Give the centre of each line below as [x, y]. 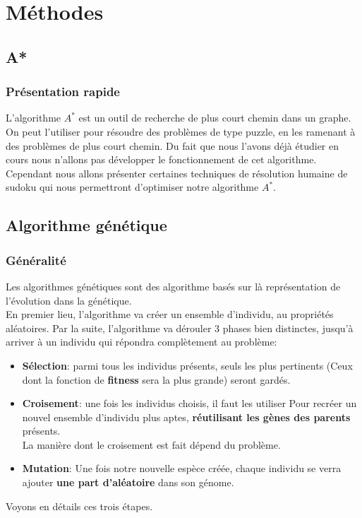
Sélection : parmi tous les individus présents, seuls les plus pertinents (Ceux [187, 365]
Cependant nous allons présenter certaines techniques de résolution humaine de [177, 173]
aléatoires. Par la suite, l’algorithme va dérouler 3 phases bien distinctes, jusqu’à [180, 328]
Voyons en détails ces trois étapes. [79, 506]
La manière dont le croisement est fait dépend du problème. [151, 444]
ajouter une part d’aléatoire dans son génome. [128, 482]
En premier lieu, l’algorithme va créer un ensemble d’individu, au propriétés [170, 314]
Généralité [36, 260]
